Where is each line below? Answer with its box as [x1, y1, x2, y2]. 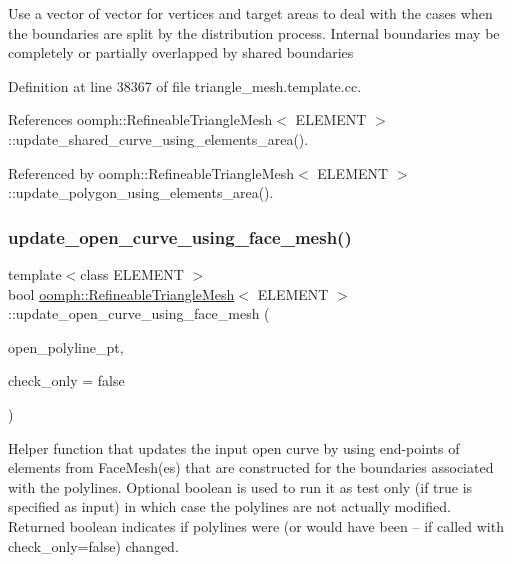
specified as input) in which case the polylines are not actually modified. [8, 496, 451, 517]
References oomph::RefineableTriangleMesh [8, 109, 273, 130]
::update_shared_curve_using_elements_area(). [8, 128, 309, 149]
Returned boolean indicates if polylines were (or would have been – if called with [8, 515, 504, 536]
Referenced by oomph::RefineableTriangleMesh [8, 162, 295, 183]
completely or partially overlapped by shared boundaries [8, 42, 354, 63]
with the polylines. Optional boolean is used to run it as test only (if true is [8, 476, 473, 497]
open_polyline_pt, [8, 336, 124, 357]
